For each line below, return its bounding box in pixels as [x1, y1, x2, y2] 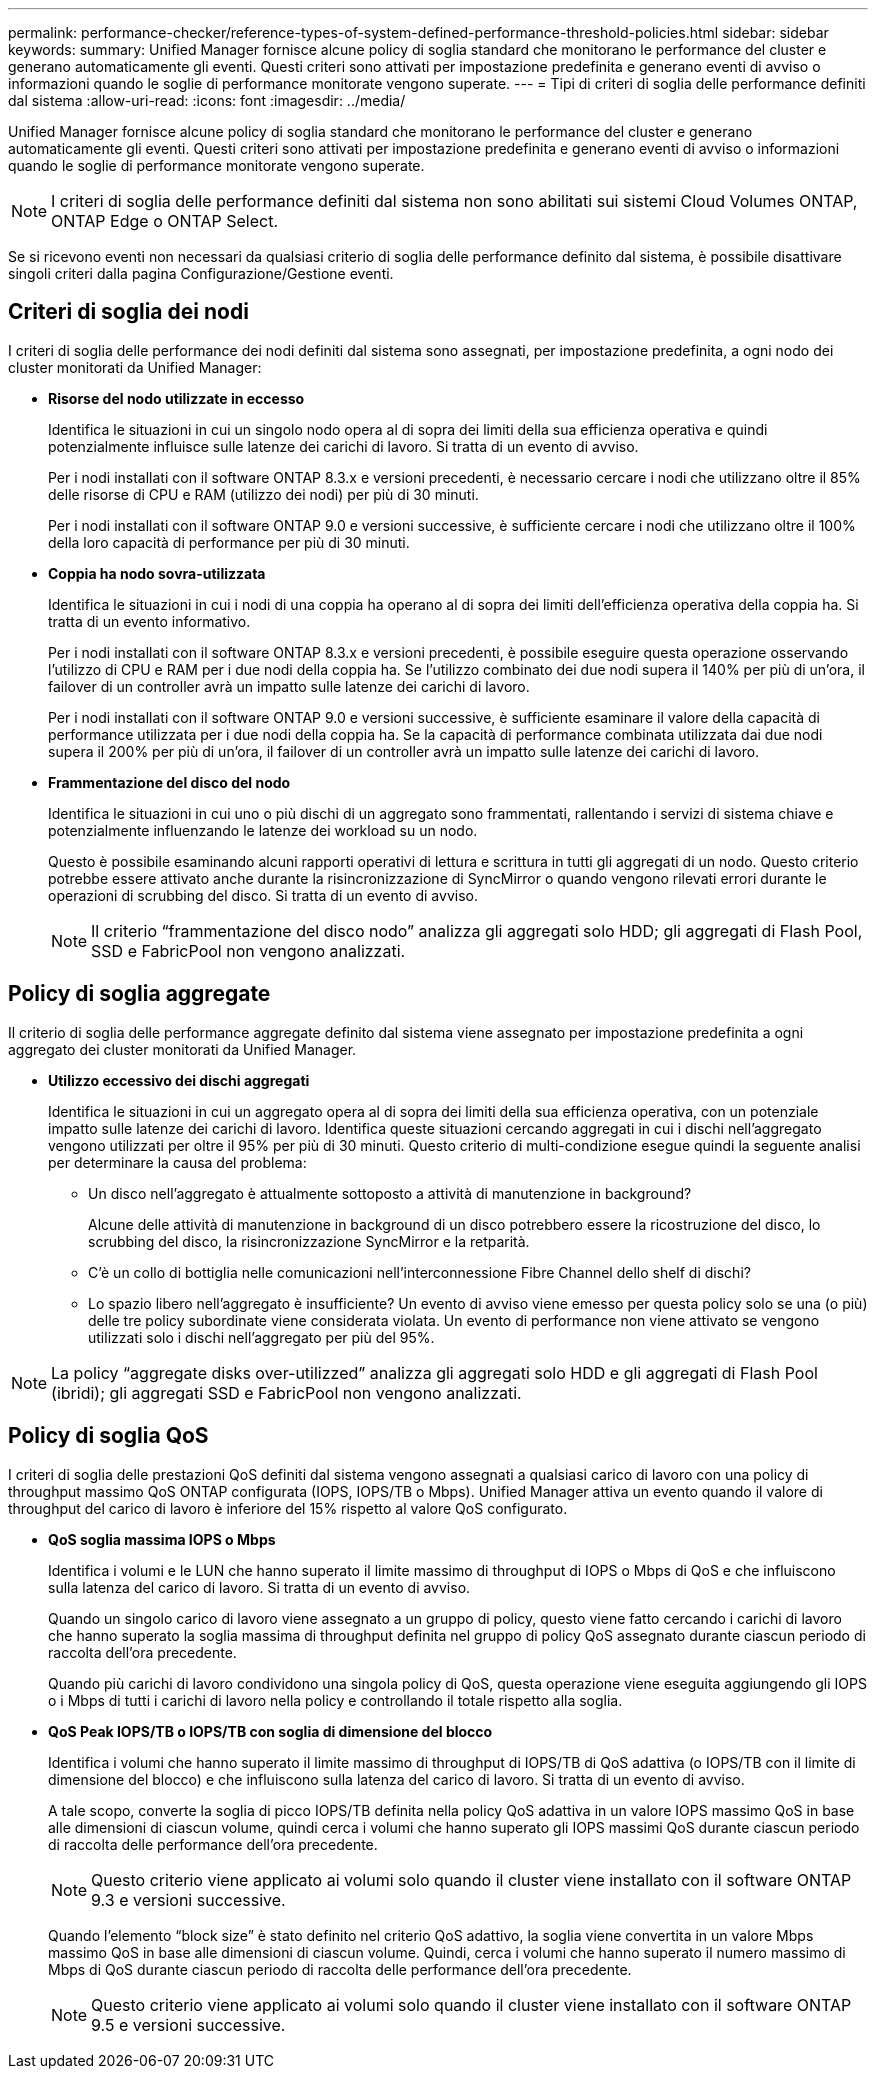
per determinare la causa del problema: [48, 1153, 307, 1171]
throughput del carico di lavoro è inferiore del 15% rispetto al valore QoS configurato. [8, 1499, 568, 1517]
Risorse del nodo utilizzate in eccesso [48, 389, 305, 407]
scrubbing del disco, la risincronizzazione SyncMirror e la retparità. [88, 1232, 530, 1250]
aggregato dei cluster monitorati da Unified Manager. [8, 1040, 357, 1058]
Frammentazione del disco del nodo [48, 773, 291, 791]
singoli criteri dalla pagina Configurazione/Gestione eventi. [8, 265, 394, 282]
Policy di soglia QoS [8, 1423, 209, 1449]
